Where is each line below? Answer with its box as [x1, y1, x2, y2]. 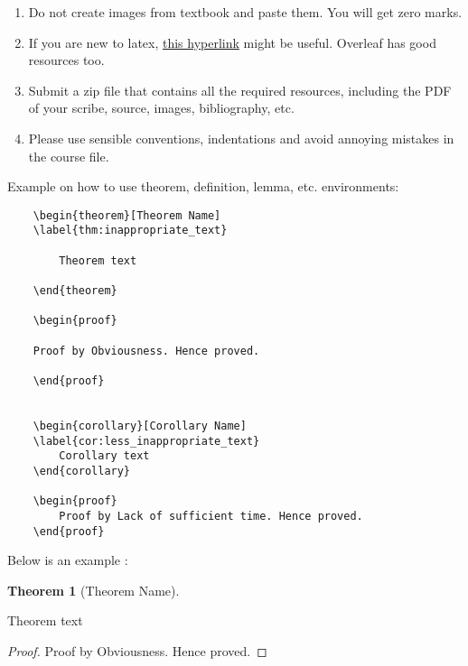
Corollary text [59, 449, 150, 463]
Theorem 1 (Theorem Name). [7, 580, 180, 599]
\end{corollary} [33, 464, 131, 477]
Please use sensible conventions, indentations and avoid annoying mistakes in [28, 128, 454, 147]
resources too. [28, 51, 105, 69]
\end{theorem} [33, 284, 117, 298]
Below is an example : [7, 550, 128, 569]
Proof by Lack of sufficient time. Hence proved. [59, 509, 363, 523]
